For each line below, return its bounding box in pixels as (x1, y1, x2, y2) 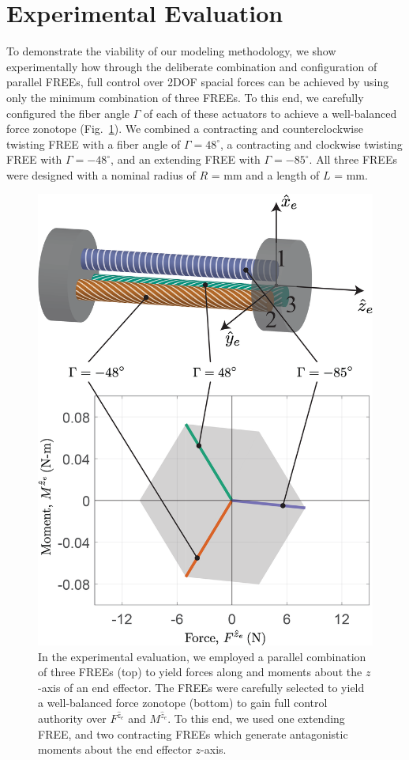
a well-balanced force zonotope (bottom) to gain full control (38, 694, 328, 711)
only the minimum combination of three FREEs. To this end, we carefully (6, 89, 364, 105)
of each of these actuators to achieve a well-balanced (144, 104, 397, 121)
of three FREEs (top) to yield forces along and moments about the (38, 664, 362, 680)
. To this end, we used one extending (167, 710, 345, 727)
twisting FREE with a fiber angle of (6, 135, 181, 152)
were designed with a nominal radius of (6, 166, 196, 183)
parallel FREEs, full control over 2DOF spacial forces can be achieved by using (6, 74, 389, 90)
